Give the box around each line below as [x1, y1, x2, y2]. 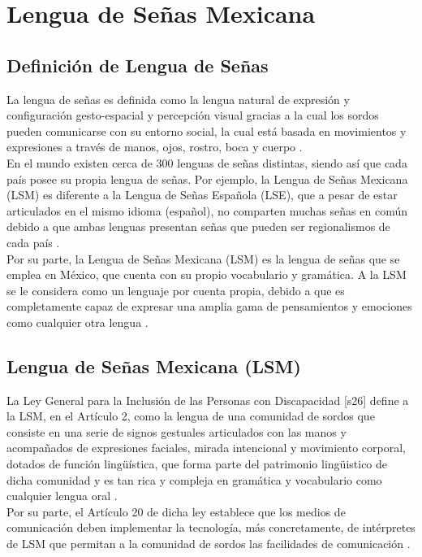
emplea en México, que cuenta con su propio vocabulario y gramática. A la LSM [6, 266, 407, 283]
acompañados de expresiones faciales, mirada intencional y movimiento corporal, [6, 439, 407, 456]
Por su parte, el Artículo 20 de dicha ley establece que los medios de [6, 503, 346, 520]
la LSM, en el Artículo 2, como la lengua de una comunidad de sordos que [6, 407, 375, 424]
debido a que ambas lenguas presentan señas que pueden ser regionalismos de [6, 218, 390, 235]
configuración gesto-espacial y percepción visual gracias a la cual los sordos [6, 107, 379, 124]
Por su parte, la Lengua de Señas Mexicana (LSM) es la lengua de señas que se [6, 250, 400, 267]
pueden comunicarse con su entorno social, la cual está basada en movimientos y [6, 122, 407, 139]
